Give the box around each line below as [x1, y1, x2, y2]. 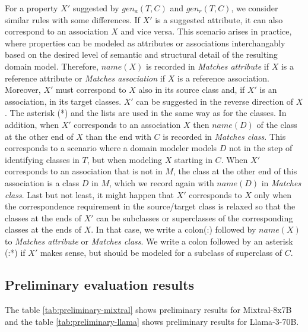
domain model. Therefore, [5, 59, 99, 72]
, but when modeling [87, 153, 163, 165]
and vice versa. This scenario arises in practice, [120, 25, 292, 37]
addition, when [5, 118, 59, 130]
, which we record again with [109, 176, 214, 189]
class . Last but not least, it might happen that [5, 188, 174, 201]
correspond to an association [5, 25, 109, 37]
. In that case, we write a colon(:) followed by [91, 223, 256, 236]
